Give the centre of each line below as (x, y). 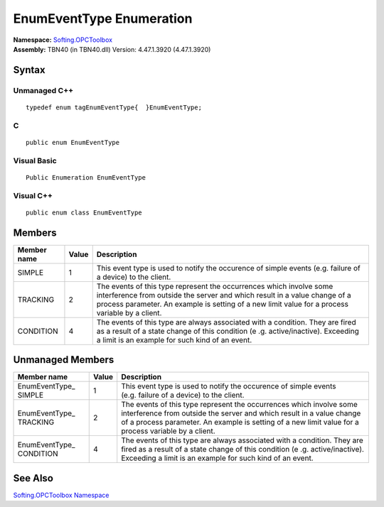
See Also (33, 478)
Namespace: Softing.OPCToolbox (63, 40)
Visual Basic (35, 160)
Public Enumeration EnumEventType (86, 177)
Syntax (29, 70)
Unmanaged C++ (43, 90)
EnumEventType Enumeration (103, 18)
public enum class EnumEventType (84, 212)
